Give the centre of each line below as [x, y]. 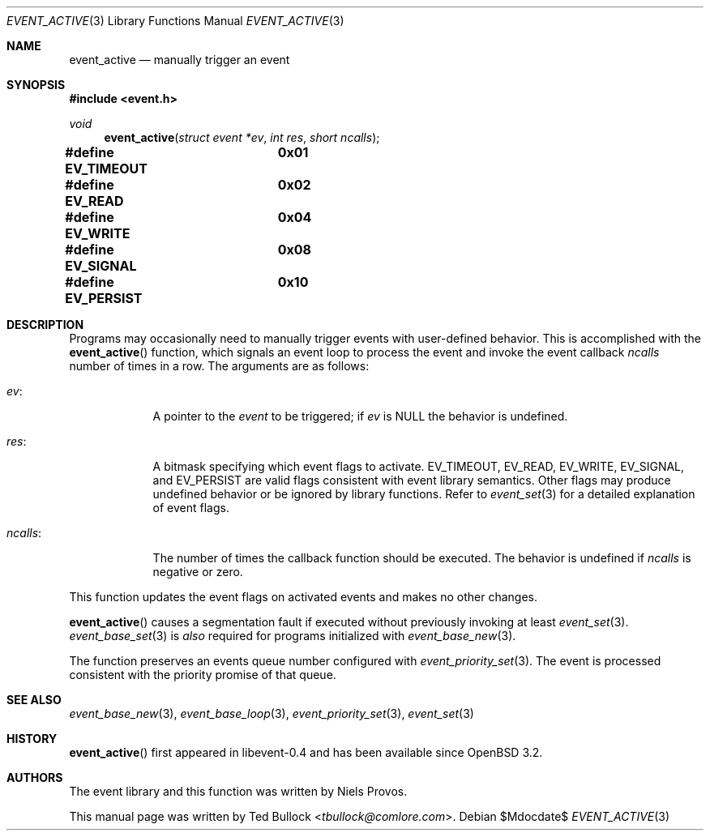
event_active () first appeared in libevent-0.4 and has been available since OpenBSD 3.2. [306, 752]
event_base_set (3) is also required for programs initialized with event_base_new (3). [293, 636]
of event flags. [191, 508]
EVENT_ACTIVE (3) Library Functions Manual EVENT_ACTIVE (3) [175, 21]
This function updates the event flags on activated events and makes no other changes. [304, 597]
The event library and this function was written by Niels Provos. [238, 791]
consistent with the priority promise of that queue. [203, 675]
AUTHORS [35, 777]
